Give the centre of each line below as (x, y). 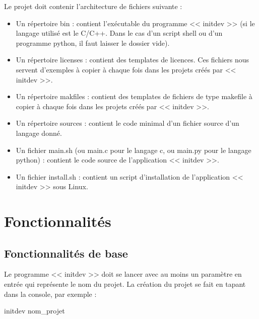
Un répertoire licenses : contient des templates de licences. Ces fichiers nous (133, 60)
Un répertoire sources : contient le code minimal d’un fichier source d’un (127, 123)
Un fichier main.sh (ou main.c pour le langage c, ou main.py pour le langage (134, 150)
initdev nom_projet (35, 311)
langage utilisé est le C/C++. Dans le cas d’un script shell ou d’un (119, 33)
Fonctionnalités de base (66, 253)
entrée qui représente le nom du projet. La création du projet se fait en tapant (125, 284)
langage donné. (39, 133)
